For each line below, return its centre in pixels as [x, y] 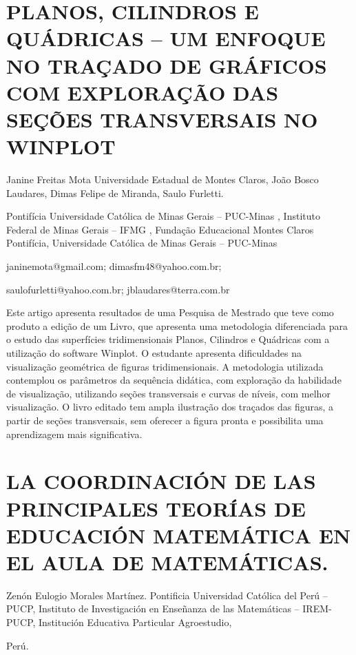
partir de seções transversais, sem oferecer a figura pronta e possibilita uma [165, 420]
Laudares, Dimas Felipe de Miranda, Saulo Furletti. [115, 193]
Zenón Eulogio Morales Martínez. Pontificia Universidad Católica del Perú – [167, 595]
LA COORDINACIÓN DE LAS [161, 481]
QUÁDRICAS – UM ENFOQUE [166, 38]
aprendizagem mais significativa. [74, 434]
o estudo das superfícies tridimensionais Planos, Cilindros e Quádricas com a [168, 339]
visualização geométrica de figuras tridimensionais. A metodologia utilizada [165, 366]
